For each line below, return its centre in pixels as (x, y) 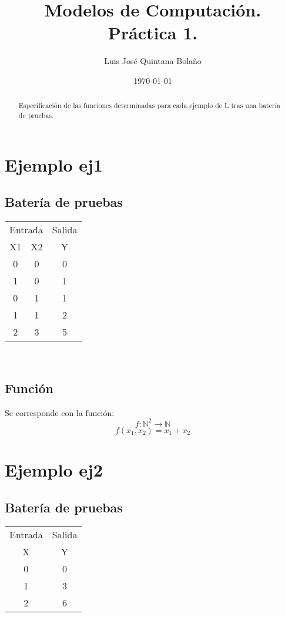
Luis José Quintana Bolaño (153, 61)
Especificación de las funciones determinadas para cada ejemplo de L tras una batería (149, 105)
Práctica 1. (153, 33)
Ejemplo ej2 (54, 470)
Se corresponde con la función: (60, 412)
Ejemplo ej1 (54, 164)
